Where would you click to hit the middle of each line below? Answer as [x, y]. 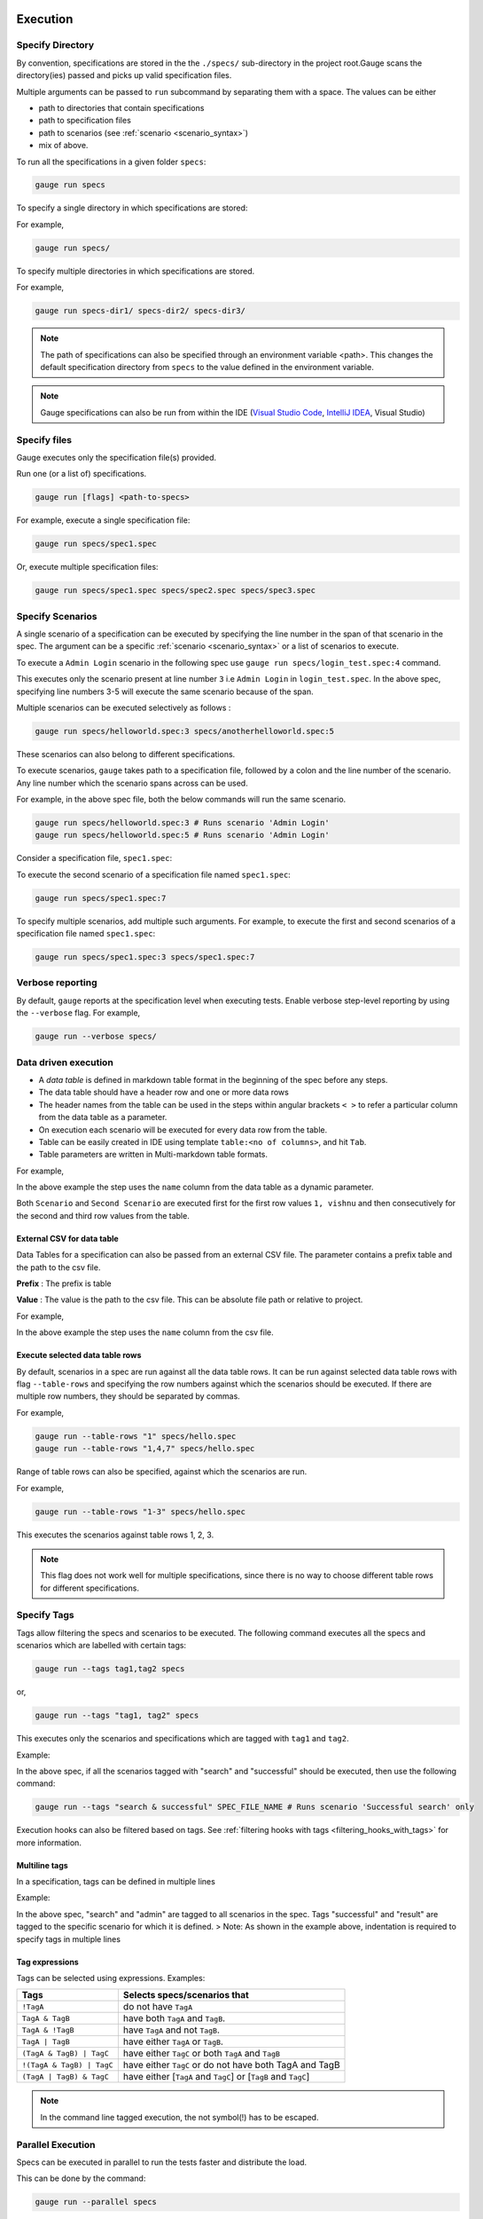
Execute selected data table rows [79, 1355]
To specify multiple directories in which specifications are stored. [136, 271]
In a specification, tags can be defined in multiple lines [116, 1882]
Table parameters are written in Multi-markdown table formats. [153, 1155]
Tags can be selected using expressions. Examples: [111, 1978]
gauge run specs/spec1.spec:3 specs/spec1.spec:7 [145, 957]
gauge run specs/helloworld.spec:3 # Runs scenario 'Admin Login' [182, 823]
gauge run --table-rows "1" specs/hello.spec [136, 1436]
